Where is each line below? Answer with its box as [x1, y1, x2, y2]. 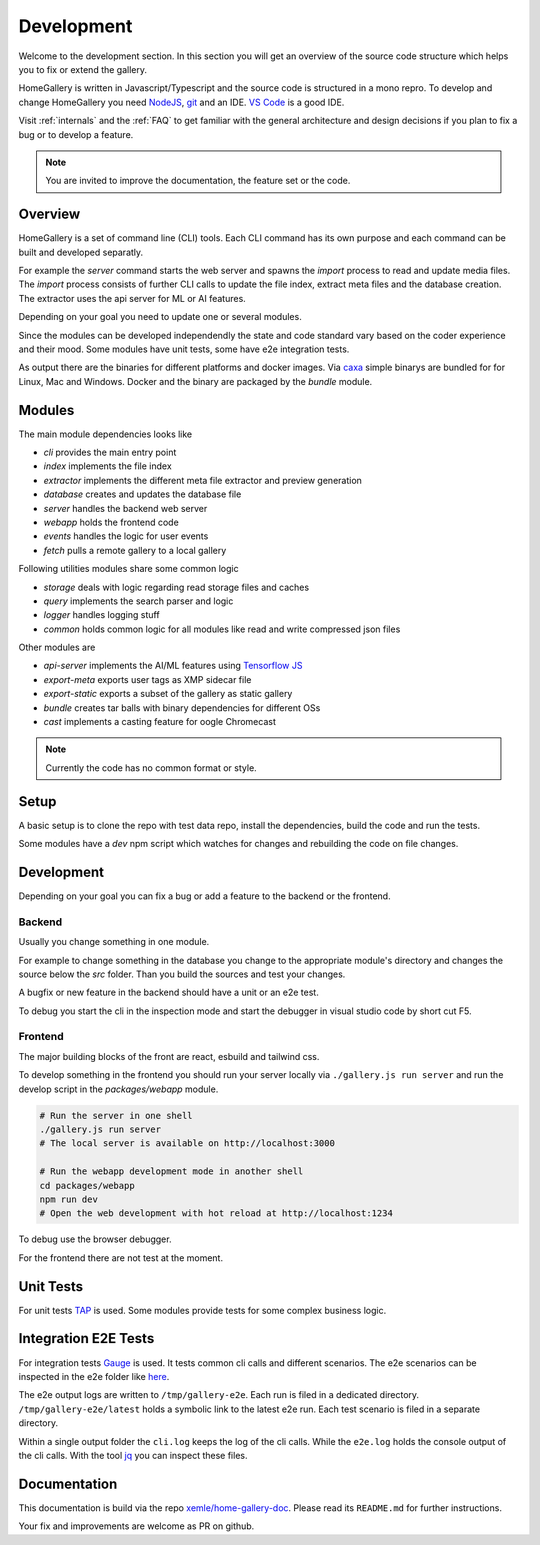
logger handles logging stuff [43, 609, 160, 621]
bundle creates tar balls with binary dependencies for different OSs [43, 701, 321, 714]
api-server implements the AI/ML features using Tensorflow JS [43, 660, 303, 672]
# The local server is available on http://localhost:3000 [39, 1138, 335, 1149]
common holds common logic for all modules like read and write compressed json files [43, 623, 401, 635]
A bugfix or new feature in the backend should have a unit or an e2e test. [18, 986, 319, 999]
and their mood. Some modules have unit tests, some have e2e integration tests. [18, 343, 350, 355]
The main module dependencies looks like [18, 428, 193, 440]
